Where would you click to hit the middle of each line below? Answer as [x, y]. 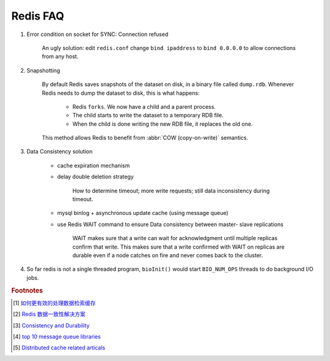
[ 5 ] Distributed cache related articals [59, 348]
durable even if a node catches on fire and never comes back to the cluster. [167, 255]
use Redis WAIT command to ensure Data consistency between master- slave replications [170, 224]
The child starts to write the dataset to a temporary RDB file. [148, 115]
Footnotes [27, 290]
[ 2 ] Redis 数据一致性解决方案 [49, 314]
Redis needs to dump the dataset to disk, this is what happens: [121, 93]
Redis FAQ [38, 16]
